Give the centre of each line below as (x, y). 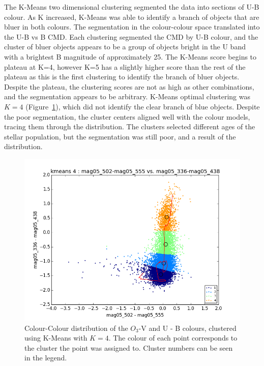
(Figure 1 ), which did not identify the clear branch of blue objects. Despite (143, 106)
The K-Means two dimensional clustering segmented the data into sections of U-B (132, 7)
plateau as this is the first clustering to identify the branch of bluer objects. (122, 77)
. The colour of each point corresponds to (173, 338)
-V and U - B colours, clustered (187, 328)
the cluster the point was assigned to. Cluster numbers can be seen (129, 347)
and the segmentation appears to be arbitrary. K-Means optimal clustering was (127, 96)
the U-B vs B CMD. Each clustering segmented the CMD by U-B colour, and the (131, 36)
